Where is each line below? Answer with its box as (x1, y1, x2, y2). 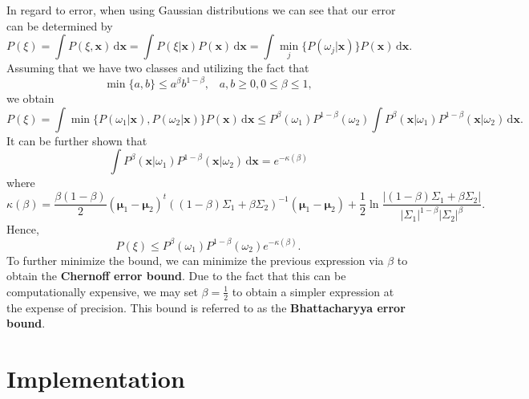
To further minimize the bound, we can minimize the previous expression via (6, 251, 384, 268)
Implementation (6, 361, 185, 394)
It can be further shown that (6, 132, 147, 149)
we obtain (6, 90, 55, 107)
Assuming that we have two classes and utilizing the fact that (6, 59, 309, 76)
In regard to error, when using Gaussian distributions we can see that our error (6, 2, 396, 18)
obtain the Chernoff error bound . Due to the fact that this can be (6, 267, 346, 284)
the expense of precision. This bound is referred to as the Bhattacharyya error (6, 299, 406, 316)
